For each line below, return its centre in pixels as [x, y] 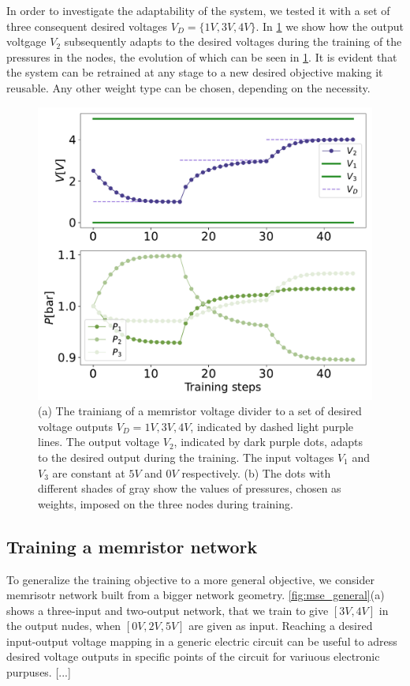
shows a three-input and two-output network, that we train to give [168, 610]
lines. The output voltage [99, 442]
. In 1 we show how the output [330, 26]
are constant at [89, 472]
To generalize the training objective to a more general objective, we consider [190, 579]
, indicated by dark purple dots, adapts [268, 442]
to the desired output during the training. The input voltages [186, 457]
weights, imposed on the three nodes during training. [166, 503]
